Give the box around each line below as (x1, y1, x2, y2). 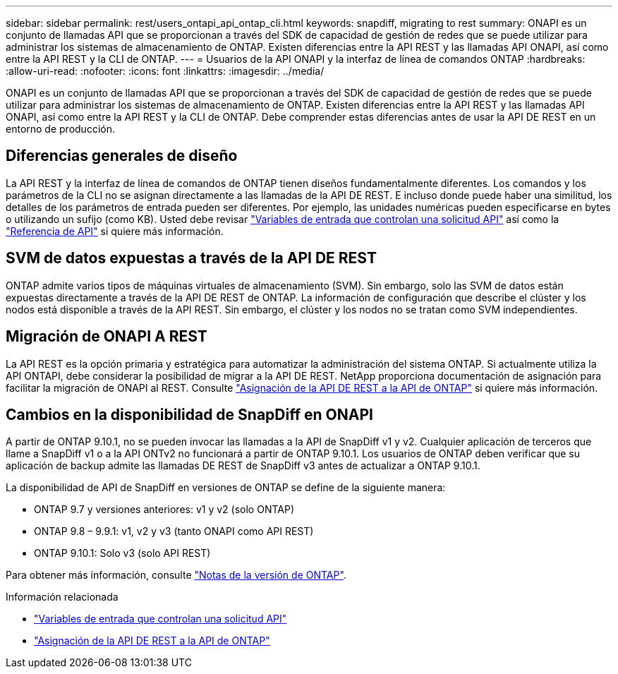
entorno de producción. (6, 123, 115, 135)
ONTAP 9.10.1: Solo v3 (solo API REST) (34, 547, 211, 560)
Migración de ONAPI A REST (6, 327, 207, 346)
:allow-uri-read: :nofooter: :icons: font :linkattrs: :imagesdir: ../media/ (6, 65, 325, 77)
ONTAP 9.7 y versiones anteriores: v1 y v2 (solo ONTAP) (34, 503, 294, 516)
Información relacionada (6, 591, 119, 603)
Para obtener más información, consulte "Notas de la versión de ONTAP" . (6, 569, 346, 582)
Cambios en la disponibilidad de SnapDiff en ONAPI (6, 405, 373, 423)
